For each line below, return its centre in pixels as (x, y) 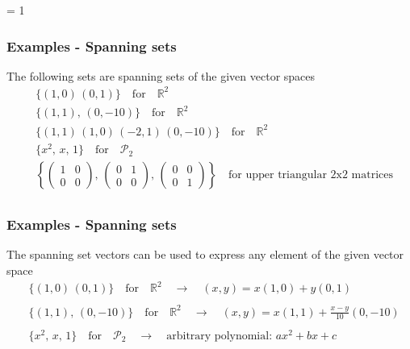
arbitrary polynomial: (220, 336)
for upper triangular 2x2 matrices (311, 175)
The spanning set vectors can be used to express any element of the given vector (205, 254)
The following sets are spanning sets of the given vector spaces (161, 75)
